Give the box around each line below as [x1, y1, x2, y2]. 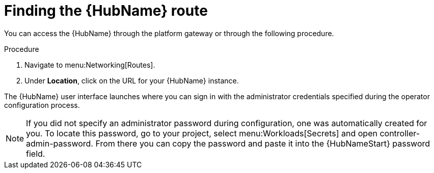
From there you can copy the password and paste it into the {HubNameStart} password [95, 138, 430, 149]
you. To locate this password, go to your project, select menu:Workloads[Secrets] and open [26, 128, 377, 138]
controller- [379, 128, 420, 138]
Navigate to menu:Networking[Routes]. [24, 60, 155, 69]
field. [26, 148, 45, 159]
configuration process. [4, 100, 80, 109]
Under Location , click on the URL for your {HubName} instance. [24, 76, 239, 85]
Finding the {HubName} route [4, 2, 208, 19]
